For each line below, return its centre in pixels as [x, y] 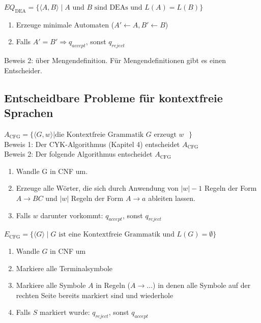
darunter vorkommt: [72, 215]
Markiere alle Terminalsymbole [64, 268]
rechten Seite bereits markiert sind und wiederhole [95, 295]
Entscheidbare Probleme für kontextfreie [113, 97]
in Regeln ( [113, 285]
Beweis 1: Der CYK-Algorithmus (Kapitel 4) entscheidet [92, 144]
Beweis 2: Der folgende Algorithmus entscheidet [78, 154]
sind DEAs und [118, 8]
